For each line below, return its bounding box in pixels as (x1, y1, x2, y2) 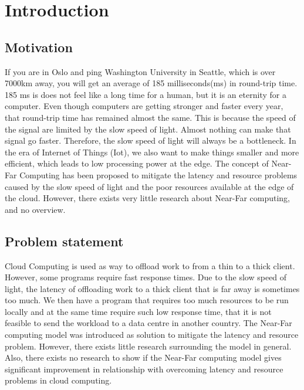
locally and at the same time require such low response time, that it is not (5, 305, 272, 317)
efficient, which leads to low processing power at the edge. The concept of (5, 157, 269, 169)
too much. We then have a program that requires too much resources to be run (5, 294, 289, 306)
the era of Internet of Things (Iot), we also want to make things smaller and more (5, 145, 299, 158)
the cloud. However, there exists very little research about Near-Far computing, (5, 192, 291, 204)
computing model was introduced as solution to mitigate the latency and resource (5, 328, 299, 341)
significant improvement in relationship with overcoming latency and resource (5, 362, 283, 375)
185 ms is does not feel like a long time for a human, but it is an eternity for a (5, 88, 286, 100)
